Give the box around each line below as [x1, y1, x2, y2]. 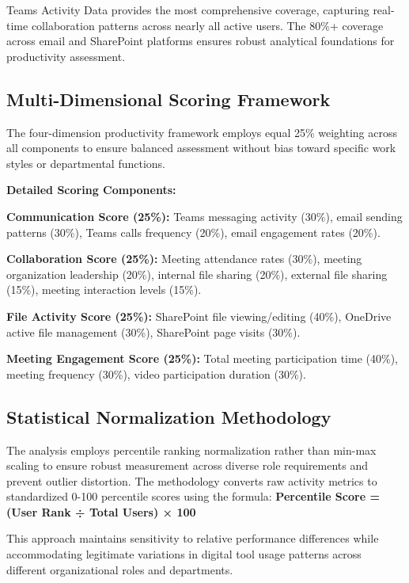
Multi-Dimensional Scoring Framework [6, 86, 331, 111]
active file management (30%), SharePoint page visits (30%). [6, 323, 301, 340]
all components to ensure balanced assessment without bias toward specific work [6, 139, 396, 156]
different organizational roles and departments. [6, 561, 233, 577]
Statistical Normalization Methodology [6, 404, 331, 429]
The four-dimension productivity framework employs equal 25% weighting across [6, 124, 398, 140]
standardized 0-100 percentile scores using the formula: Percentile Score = [6, 488, 380, 505]
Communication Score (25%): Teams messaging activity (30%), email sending [6, 208, 403, 224]
